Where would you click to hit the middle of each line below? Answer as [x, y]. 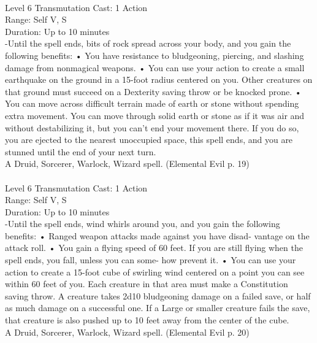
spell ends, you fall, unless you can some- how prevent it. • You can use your [151, 260]
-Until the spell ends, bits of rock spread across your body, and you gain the [148, 43]
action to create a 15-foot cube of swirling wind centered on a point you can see [155, 272]
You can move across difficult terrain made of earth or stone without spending [152, 103]
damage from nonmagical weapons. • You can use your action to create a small [155, 67]
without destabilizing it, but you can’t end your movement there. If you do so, [152, 127]
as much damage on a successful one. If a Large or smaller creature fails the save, [158, 308]
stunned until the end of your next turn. [81, 151]
